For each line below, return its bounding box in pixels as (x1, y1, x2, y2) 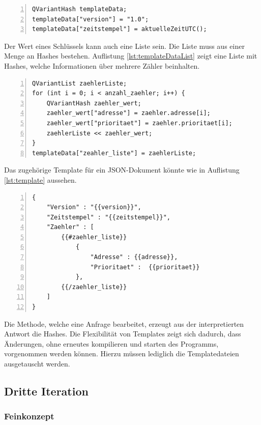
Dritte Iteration (4, 383, 89, 399)
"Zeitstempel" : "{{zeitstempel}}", (46, 213, 171, 221)
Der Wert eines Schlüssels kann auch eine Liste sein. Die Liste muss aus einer (4, 40, 245, 51)
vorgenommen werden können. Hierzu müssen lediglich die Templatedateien (4, 348, 239, 359)
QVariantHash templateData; (32, 6, 127, 13)
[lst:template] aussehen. (4, 174, 77, 185)
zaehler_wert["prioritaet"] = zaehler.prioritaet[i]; (46, 119, 233, 127)
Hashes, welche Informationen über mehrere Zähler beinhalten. (4, 60, 200, 71)
